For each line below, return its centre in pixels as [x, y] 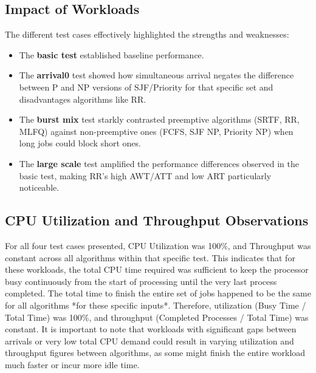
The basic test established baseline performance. [112, 54]
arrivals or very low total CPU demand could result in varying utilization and [149, 340]
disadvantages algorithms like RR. [83, 99]
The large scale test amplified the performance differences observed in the [159, 163]
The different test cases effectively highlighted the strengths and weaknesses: [147, 34]
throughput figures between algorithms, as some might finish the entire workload [155, 353]
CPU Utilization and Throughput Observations [157, 220]
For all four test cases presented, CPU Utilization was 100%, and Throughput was [158, 245]
